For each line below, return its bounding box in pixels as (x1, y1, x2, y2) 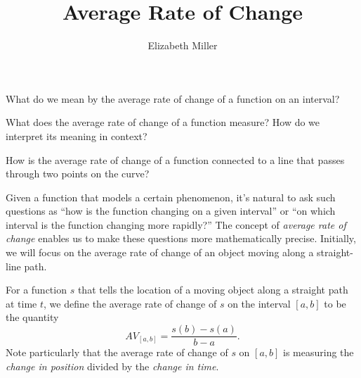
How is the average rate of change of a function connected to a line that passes (6, 152, 345, 167)
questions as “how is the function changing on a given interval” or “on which (6, 203, 336, 218)
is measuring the (283, 345, 354, 360)
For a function (6, 282, 67, 297)
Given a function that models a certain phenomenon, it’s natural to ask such (6, 189, 336, 204)
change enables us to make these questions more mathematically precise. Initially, (6, 231, 356, 246)
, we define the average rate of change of (44, 296, 217, 310)
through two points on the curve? (6, 166, 150, 181)
